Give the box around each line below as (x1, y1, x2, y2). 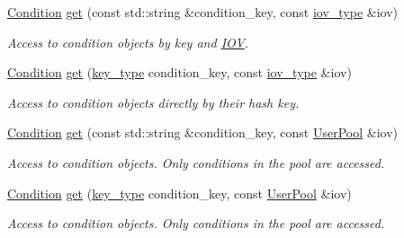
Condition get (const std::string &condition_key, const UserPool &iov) (7, 123, 398, 142)
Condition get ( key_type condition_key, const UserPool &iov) (7, 183, 352, 202)
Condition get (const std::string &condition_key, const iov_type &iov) (7, 3, 399, 21)
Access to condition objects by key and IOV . (7, 32, 249, 51)
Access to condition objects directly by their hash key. (7, 93, 300, 111)
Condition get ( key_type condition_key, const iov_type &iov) (7, 63, 352, 82)
